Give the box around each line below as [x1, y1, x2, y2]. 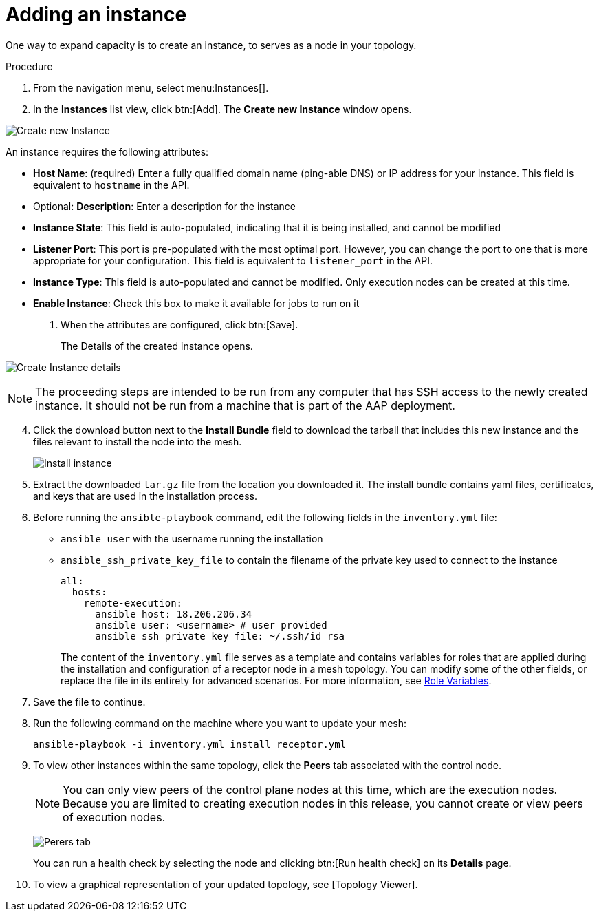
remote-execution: [83, 597, 183, 609]
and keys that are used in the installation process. [33, 489, 257, 502]
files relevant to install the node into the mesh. [33, 435, 242, 447]
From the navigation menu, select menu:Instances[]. [33, 81, 269, 94]
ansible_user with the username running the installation [61, 532, 323, 545]
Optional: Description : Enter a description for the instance [33, 200, 296, 212]
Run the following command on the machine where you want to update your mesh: [33, 717, 407, 729]
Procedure [6, 60, 53, 72]
